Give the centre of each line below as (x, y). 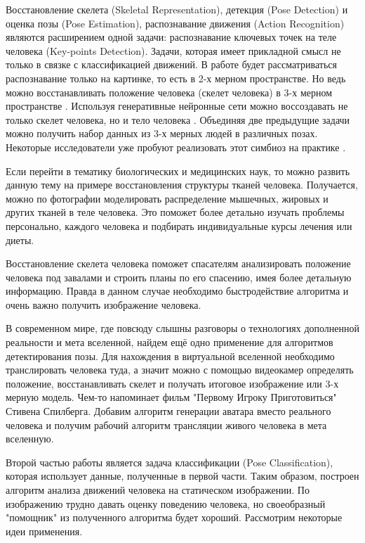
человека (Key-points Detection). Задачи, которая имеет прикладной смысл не (173, 50)
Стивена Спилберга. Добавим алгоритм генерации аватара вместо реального (168, 411)
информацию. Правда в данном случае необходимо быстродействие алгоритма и (177, 291)
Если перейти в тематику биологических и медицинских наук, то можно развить (178, 171)
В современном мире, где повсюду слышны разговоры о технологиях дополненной (182, 328)
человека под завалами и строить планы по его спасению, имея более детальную (179, 277)
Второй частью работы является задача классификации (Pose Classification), (170, 462)
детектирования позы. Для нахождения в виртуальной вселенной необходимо (170, 356)
